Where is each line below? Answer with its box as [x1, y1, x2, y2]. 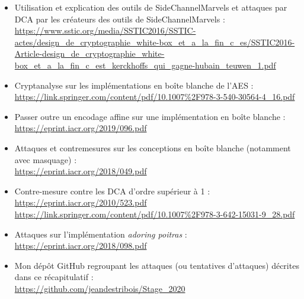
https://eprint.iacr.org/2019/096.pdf [14, 122, 147, 134]
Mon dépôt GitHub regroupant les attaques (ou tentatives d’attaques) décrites [14, 259, 299, 271]
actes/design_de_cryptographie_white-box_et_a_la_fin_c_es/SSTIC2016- [14, 35, 295, 48]
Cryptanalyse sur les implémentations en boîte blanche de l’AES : [14, 79, 254, 91]
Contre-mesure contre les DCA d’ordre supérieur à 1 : [14, 184, 210, 197]
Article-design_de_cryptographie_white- [14, 47, 165, 60]
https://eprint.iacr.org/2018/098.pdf [14, 239, 147, 252]
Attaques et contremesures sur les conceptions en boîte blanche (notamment [14, 141, 291, 154]
